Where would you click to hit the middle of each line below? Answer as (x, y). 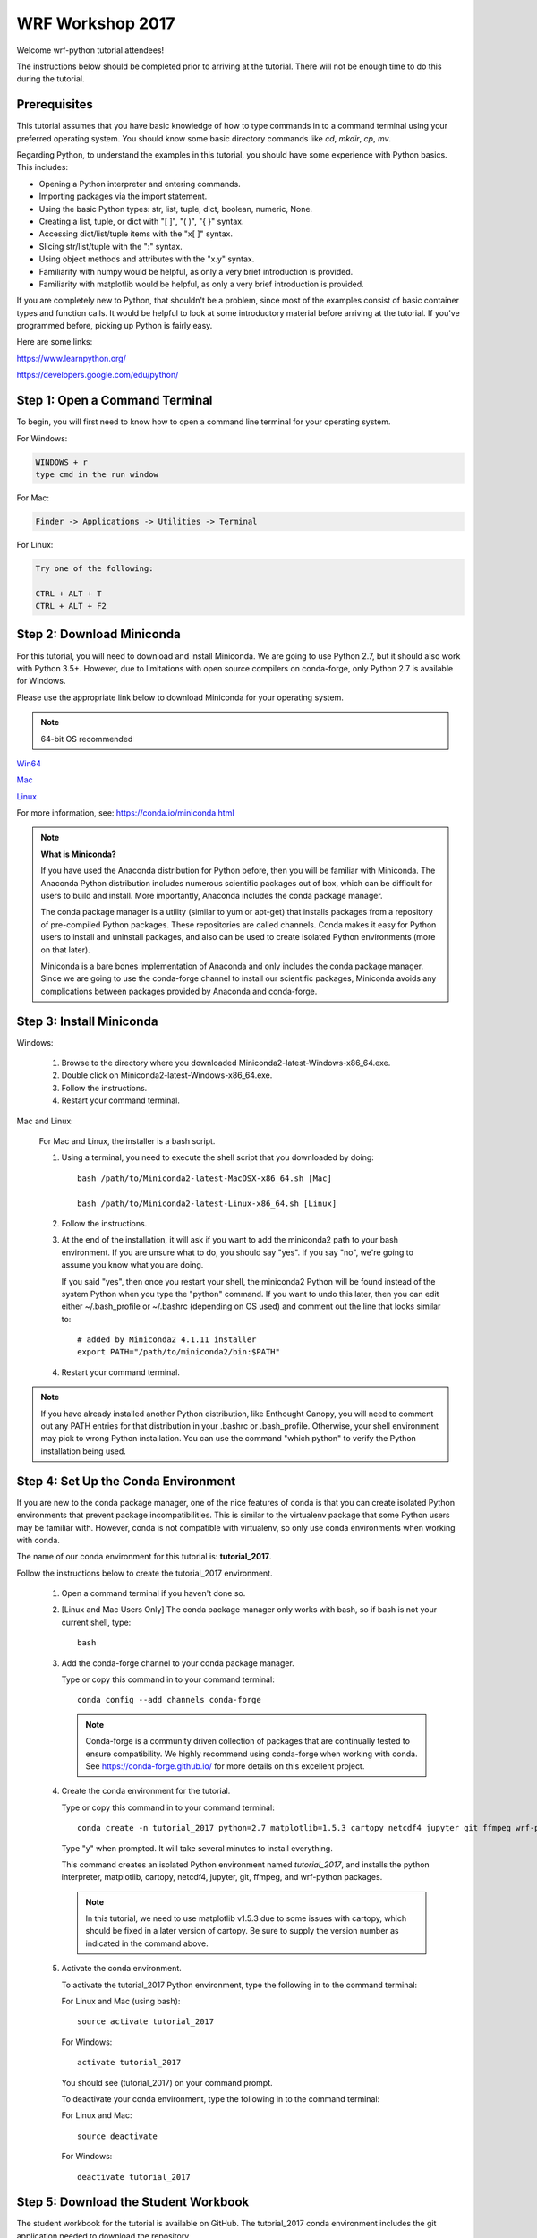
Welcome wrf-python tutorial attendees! (90, 50)
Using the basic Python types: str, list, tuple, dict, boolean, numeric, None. (176, 209)
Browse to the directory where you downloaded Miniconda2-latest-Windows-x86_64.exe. (226, 1063)
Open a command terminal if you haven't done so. (153, 1593)
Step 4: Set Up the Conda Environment (126, 1481)
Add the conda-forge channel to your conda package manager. (178, 1663)
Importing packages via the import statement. (123, 196)
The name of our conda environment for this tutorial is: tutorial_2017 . (144, 1557)
